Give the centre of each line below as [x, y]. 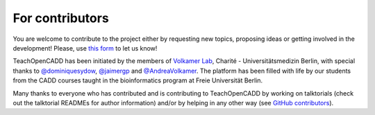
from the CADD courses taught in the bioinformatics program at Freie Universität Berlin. [138, 80]
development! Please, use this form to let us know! [85, 48]
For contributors [61, 18]
